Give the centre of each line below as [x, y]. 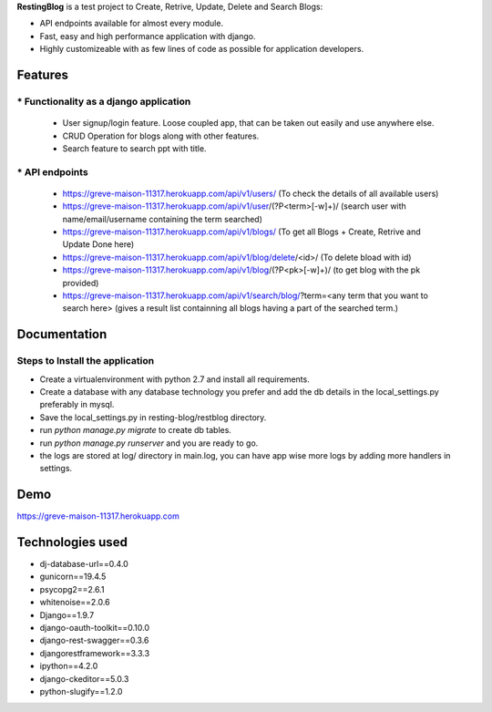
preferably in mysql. [77, 405]
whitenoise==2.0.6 [75, 603]
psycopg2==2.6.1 [72, 589]
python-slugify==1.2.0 [81, 691]
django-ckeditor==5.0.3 [84, 678]
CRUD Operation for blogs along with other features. [161, 136]
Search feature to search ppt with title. [134, 148]
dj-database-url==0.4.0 [84, 564]
